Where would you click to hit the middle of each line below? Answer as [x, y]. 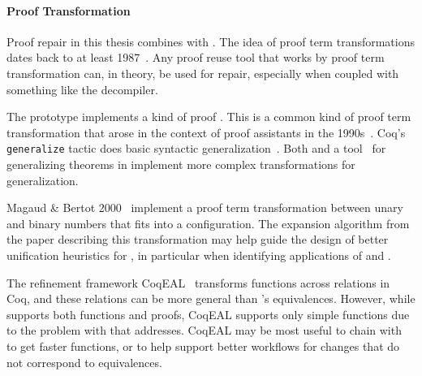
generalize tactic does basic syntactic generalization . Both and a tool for [196, 148]
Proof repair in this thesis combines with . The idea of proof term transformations [211, 41]
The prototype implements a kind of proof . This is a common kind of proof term [209, 117]
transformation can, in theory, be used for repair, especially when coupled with [203, 73]
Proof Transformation [69, 10]
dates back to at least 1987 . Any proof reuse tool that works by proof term [196, 57]
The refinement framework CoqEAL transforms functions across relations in [198, 282]
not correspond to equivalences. [84, 362]
